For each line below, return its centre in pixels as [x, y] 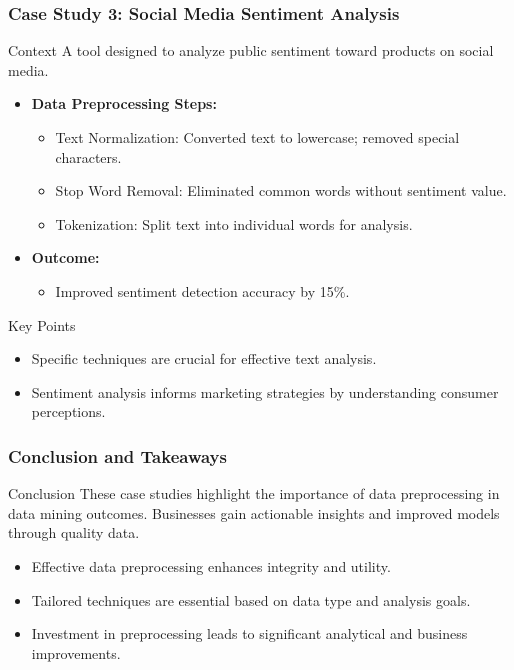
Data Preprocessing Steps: [124, 103]
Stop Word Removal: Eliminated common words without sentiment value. [281, 190]
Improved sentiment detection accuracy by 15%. [202, 290]
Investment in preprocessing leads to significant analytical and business [249, 633]
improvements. [76, 652]
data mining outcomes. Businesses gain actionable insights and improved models [254, 512]
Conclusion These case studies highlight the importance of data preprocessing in [254, 493]
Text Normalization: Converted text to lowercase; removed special [257, 137]
